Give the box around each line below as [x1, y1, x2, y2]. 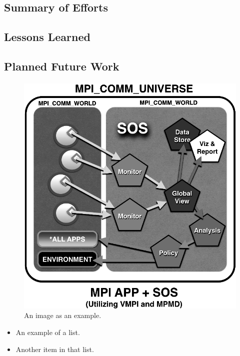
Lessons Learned [4, 29, 90, 44]
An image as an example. [24, 310, 101, 320]
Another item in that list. [15, 343, 94, 354]
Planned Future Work [4, 58, 119, 73]
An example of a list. [15, 326, 80, 337]
